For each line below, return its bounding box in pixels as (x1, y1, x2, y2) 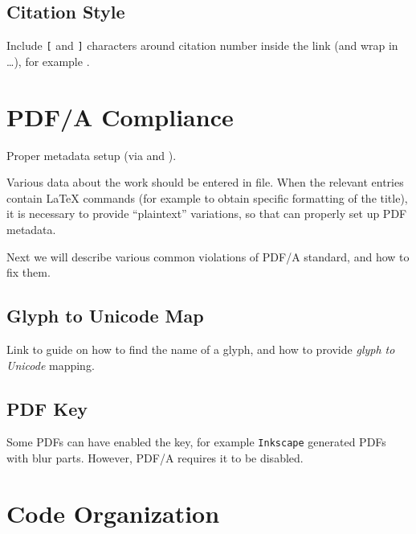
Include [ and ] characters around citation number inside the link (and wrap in (6, 37, 398, 54)
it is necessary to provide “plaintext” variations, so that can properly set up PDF (6, 205, 407, 222)
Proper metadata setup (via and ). (6, 146, 177, 163)
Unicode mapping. (6, 356, 95, 373)
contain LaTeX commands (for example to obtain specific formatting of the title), (6, 189, 408, 206)
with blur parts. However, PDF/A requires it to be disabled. (6, 449, 304, 466)
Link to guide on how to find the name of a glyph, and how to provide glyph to (6, 340, 395, 357)
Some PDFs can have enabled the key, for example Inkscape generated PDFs (6, 433, 386, 450)
